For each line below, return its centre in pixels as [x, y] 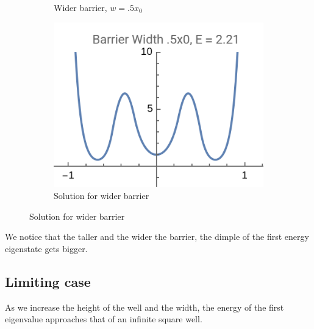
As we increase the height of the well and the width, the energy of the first [145, 307]
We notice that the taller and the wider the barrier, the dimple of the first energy [157, 237]
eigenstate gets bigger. [46, 248]
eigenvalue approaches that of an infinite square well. [104, 319]
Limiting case [48, 281]
